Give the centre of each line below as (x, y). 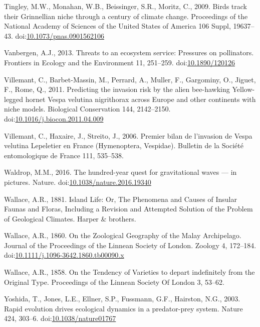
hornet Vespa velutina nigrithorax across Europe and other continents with (141, 99)
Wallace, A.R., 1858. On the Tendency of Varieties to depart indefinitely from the (129, 272)
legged (14, 99)
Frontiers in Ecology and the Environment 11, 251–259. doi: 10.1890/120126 (119, 62)
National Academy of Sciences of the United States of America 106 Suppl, (117, 26)
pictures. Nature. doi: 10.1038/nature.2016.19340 (78, 182)
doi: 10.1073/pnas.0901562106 (60, 35)
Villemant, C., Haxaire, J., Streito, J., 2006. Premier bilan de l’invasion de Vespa (128, 135)
